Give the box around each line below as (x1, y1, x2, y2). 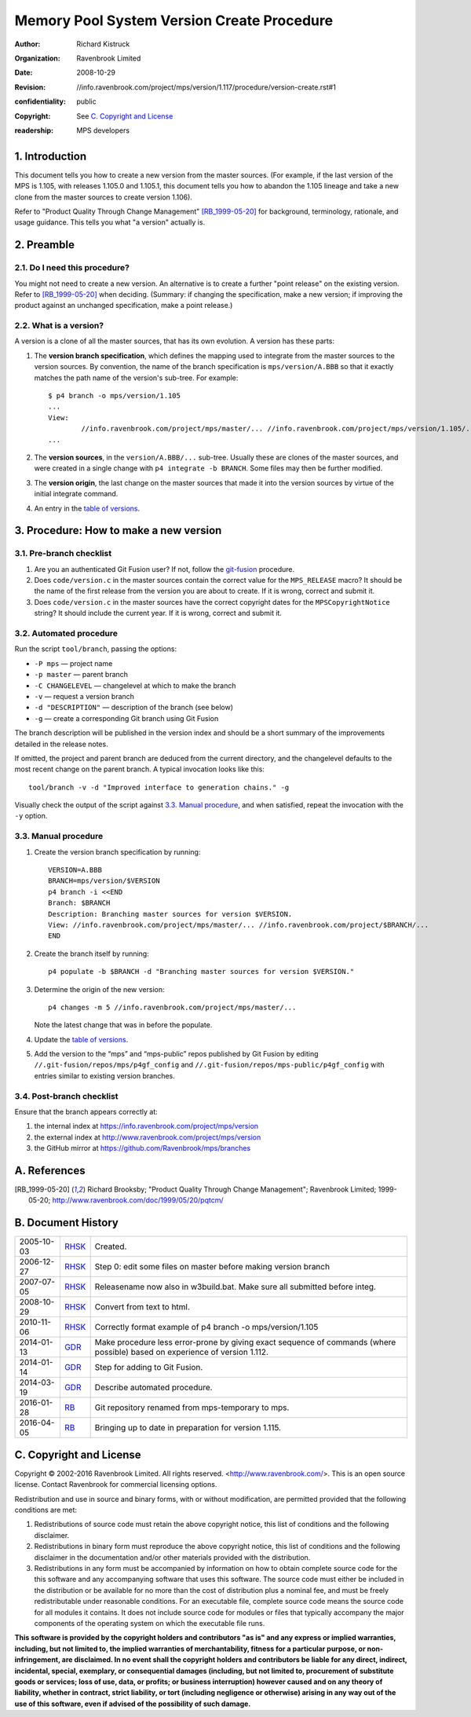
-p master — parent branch (34, 670, 129, 679)
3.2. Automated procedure (14, 628, 118, 639)
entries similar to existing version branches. (34, 1071, 176, 1080)
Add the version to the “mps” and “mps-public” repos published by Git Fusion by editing (34, 1049, 319, 1059)
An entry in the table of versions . (34, 503, 141, 513)
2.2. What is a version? (14, 320, 104, 331)
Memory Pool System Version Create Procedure (14, 12, 334, 29)
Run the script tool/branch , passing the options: (14, 644, 177, 653)
